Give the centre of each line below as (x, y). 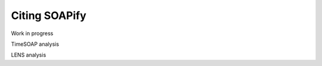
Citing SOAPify (49, 15)
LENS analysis (29, 55)
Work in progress (32, 33)
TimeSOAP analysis (35, 44)
